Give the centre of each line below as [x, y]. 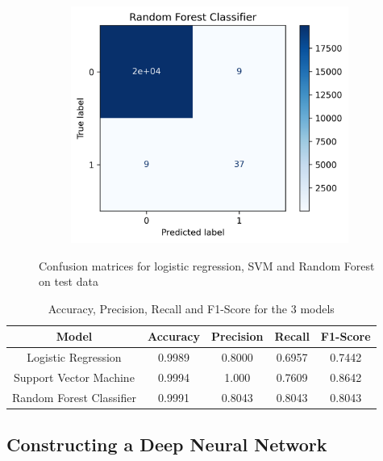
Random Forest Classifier [74, 397]
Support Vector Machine [74, 377]
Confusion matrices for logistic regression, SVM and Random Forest [207, 265]
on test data [69, 281]
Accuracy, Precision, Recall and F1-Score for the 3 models [191, 308]
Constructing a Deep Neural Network [167, 444]
